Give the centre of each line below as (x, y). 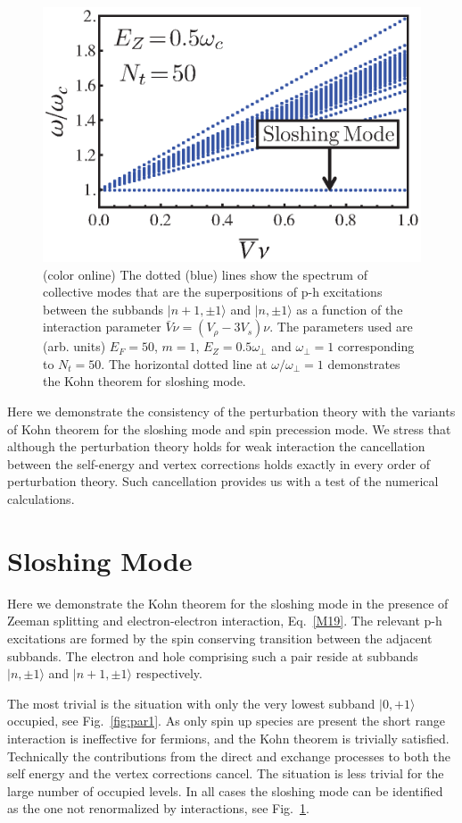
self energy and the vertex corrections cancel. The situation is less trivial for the (226, 773)
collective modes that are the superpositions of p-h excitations (213, 292)
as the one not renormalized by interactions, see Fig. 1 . (158, 808)
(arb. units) (74, 346)
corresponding (376, 346)
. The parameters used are (341, 327)
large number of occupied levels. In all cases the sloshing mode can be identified (225, 790)
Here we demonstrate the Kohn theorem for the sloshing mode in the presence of (228, 603)
